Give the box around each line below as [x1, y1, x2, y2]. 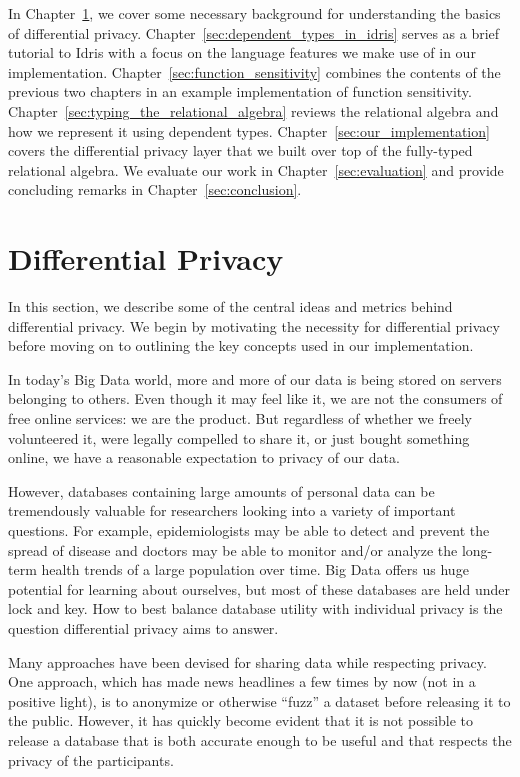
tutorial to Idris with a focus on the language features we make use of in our [8, 42, 476, 63]
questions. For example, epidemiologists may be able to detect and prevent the [8, 520, 490, 540]
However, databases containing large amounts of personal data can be [8, 480, 435, 501]
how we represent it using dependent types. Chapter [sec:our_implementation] [8, 120, 490, 141]
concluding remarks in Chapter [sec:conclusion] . [8, 179, 302, 200]
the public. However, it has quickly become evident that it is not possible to [8, 710, 474, 731]
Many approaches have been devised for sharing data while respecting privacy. [8, 651, 487, 672]
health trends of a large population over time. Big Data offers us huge [41, 559, 469, 580]
